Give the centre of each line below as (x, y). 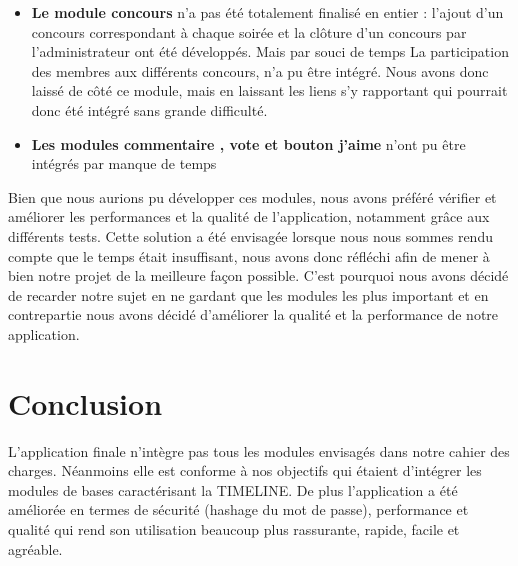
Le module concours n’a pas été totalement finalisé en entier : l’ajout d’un (267, 12)
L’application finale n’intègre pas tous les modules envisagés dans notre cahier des (259, 450)
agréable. (35, 548)
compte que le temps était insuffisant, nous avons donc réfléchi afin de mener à (249, 255)
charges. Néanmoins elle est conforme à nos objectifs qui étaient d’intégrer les (245, 470)
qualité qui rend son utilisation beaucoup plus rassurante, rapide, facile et (234, 529)
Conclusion (85, 402)
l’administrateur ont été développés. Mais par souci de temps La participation (270, 51)
